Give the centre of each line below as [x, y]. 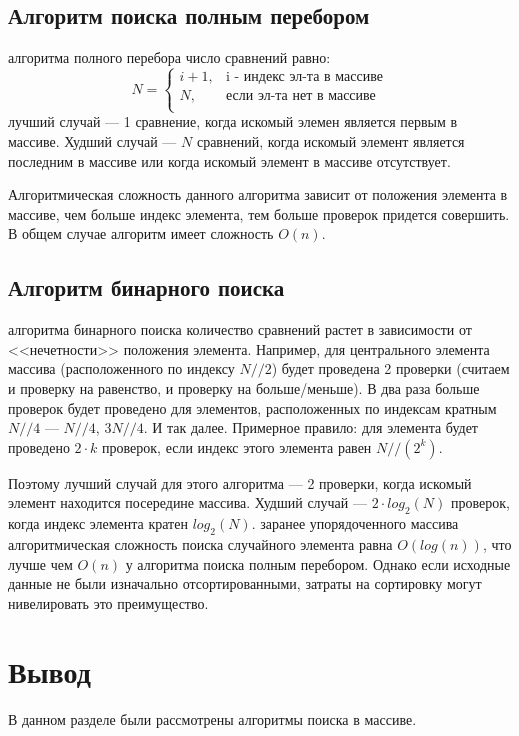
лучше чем [40, 563]
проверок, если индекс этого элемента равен [237, 446]
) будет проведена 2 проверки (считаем [390, 368]
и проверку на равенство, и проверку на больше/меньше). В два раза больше [244, 387]
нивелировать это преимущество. [108, 602]
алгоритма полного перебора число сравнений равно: [169, 57]
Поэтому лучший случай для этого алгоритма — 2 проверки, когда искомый [240, 482]
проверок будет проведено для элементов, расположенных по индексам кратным [252, 407]
